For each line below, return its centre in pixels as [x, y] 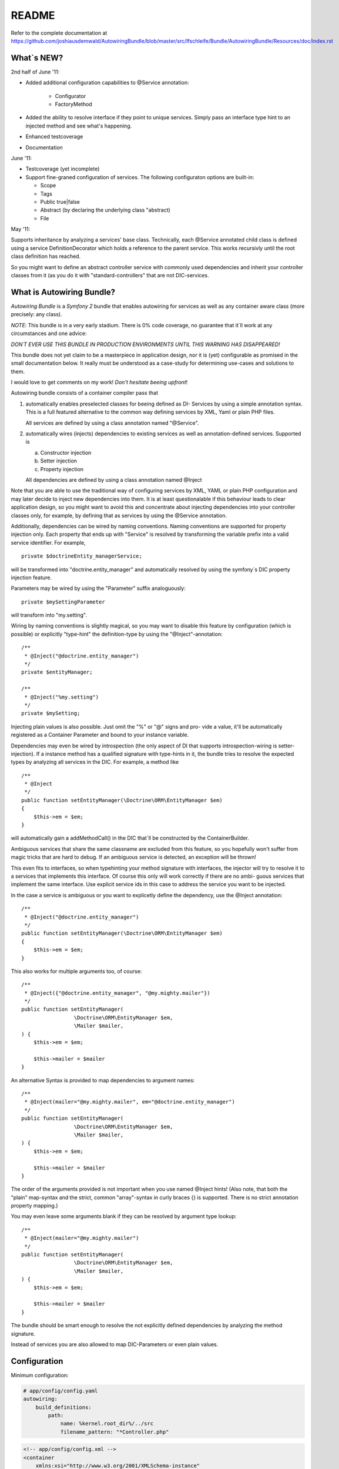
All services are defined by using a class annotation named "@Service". [112, 422]
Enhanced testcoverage [54, 137]
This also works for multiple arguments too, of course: [76, 971]
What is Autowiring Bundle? [63, 292]
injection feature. [31, 577]
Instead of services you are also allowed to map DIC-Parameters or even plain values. [115, 1344]
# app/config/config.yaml [61, 1391]
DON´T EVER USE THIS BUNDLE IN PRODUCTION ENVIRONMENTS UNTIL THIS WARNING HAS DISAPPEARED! [145, 344]
